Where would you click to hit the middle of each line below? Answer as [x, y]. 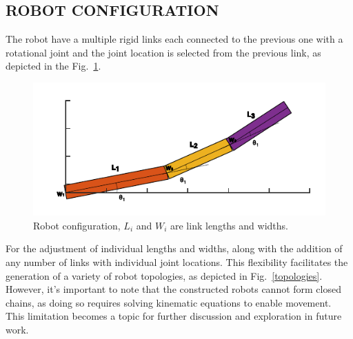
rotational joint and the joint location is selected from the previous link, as [163, 52]
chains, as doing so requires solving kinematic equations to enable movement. [169, 302]
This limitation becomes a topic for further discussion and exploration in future [174, 316]
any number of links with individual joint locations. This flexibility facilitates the [177, 262]
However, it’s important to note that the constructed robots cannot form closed [173, 289]
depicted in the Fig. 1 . [53, 66]
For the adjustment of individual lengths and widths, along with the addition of [174, 248]
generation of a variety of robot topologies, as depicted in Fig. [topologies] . [164, 275]
